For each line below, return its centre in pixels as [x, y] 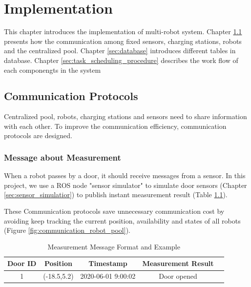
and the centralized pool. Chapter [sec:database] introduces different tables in [120, 51]
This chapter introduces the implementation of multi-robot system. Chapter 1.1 [123, 31]
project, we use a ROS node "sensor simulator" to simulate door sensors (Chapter [125, 185]
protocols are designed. [38, 135]
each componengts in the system [52, 70]
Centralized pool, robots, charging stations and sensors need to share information [125, 116]
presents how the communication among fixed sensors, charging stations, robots [123, 41]
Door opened [178, 276]
